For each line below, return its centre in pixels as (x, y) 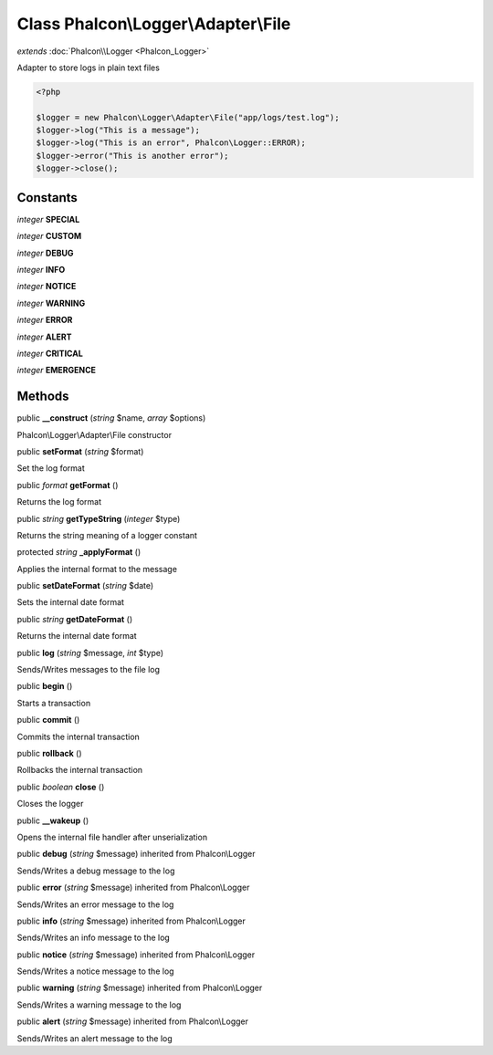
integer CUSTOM (49, 236)
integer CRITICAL (50, 353)
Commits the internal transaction (79, 736)
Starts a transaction (54, 703)
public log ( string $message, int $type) (90, 653)
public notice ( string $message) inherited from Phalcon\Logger (136, 955)
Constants (47, 198)
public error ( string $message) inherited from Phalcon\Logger (133, 888)
